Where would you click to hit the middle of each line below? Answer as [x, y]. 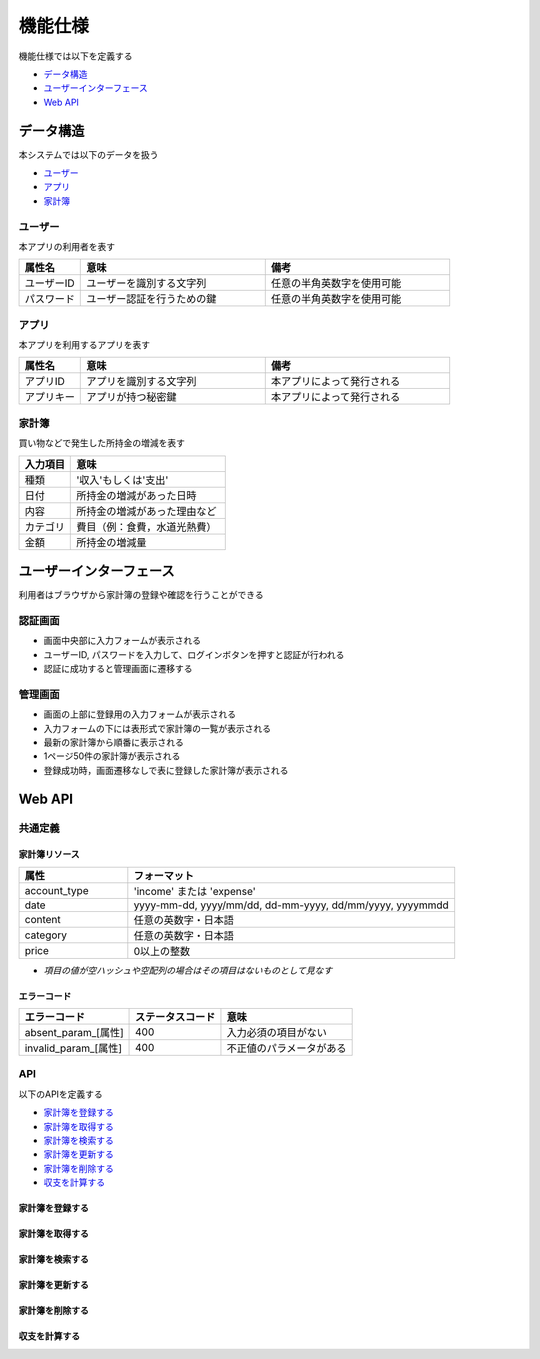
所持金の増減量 [111, 542]
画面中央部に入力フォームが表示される [122, 641]
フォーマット [163, 875]
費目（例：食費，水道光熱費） [146, 527]
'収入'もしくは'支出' [122, 480]
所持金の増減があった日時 [136, 495]
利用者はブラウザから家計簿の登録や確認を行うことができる [141, 595]
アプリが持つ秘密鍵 [131, 397]
